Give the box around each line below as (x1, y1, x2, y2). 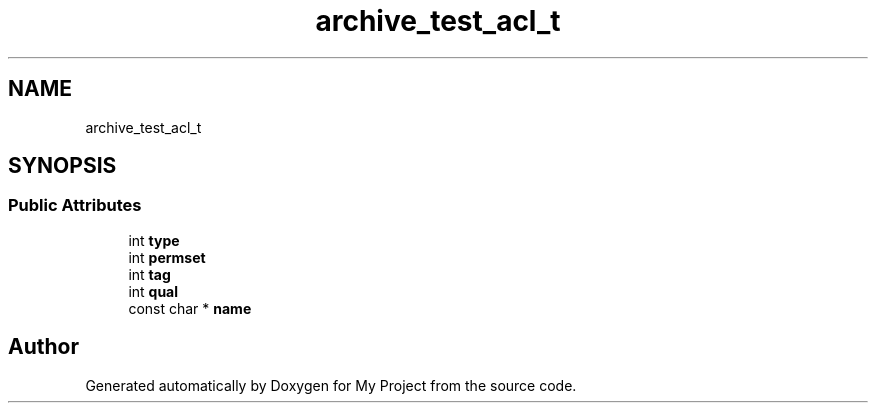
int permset (128, 248, 206, 266)
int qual (128, 282, 179, 300)
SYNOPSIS (8, 153, 117, 179)
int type (128, 231, 180, 249)
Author (8, 334, 79, 360)
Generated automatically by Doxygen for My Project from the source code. (85, 376, 577, 394)
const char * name (128, 299, 252, 317)
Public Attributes (8, 195, 142, 216)
